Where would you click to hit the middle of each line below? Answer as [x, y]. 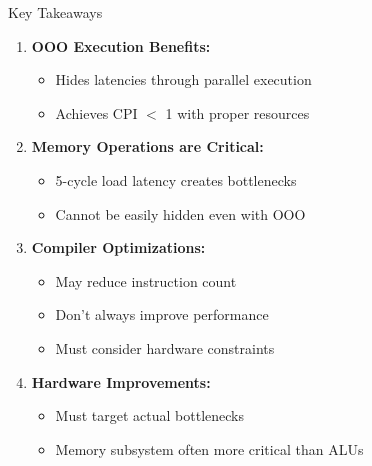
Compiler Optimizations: [118, 247]
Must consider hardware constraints [165, 347]
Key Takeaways [55, 12]
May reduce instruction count [146, 280]
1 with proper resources [237, 112]
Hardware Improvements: [121, 381]
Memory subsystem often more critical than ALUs [209, 448]
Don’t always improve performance [162, 314]
